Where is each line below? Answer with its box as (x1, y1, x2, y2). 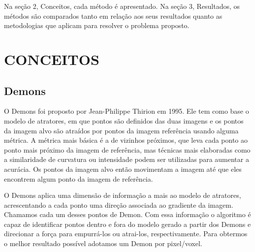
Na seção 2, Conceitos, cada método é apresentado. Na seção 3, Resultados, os (4, 1, 240, 11)
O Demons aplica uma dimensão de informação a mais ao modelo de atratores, (4, 190, 241, 200)
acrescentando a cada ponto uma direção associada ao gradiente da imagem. (4, 199, 233, 210)
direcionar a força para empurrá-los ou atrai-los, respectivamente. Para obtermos (4, 228, 248, 239)
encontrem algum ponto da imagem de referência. (4, 173, 153, 184)
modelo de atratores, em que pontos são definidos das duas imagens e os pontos (4, 115, 244, 126)
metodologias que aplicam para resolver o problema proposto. (4, 20, 190, 31)
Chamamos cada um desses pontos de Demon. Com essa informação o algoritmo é (4, 209, 251, 220)
